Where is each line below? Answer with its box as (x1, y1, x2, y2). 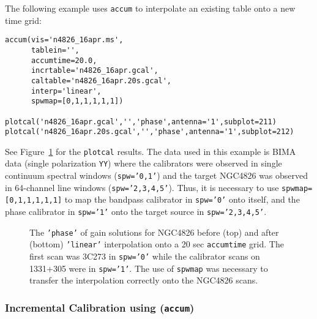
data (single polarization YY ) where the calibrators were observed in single (5, 157, 282, 170)
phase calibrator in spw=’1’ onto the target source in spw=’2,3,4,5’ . (5, 205, 267, 218)
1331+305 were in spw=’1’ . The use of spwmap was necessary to (29, 261, 268, 274)
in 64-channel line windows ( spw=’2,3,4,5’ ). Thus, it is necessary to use (5, 181, 279, 193)
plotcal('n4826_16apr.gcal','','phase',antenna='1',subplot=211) (5, 117, 277, 126)
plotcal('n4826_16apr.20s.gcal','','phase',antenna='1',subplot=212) (5, 127, 294, 137)
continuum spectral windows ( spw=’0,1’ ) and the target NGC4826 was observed (5, 169, 308, 182)
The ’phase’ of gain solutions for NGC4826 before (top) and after (29, 225, 279, 238)
